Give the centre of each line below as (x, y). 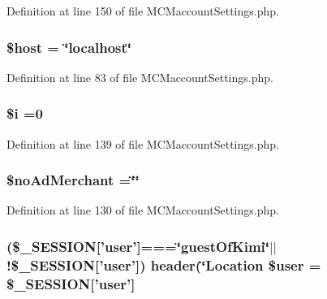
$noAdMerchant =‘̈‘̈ (73, 180)
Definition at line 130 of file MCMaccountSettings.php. (143, 210)
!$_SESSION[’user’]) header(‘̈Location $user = (164, 264)
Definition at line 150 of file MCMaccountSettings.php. (143, 11)
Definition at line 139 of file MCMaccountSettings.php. (143, 143)
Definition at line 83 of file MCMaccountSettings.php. (140, 77)
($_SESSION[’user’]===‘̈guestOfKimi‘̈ (138, 246)
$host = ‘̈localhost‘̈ (69, 47)
